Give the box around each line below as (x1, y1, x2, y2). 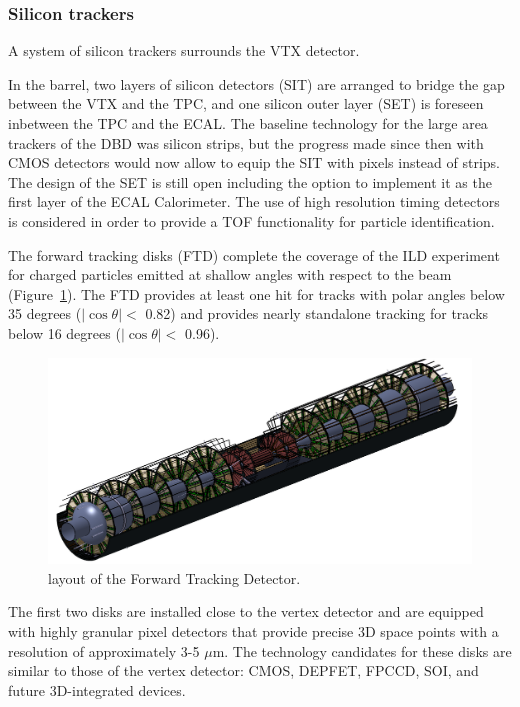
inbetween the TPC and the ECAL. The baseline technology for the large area (8, 113, 488, 133)
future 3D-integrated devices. (8, 679, 186, 700)
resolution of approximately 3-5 (8, 640, 200, 661)
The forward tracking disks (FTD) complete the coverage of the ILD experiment (8, 244, 500, 265)
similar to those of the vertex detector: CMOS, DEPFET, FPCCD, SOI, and (8, 660, 479, 681)
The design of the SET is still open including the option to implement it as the (8, 171, 492, 192)
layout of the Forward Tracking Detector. (48, 567, 301, 588)
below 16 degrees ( (8, 322, 121, 343)
